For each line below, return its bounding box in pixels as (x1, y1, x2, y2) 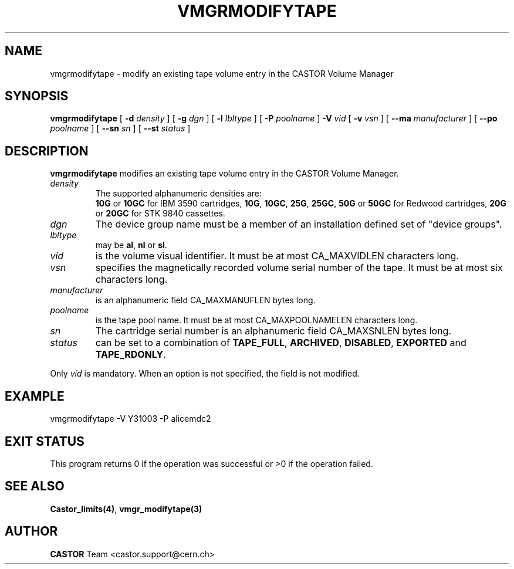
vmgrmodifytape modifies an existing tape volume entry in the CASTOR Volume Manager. (50, 168, 399, 179)
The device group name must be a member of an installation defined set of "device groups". (95, 218, 502, 231)
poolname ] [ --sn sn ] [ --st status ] (50, 123, 191, 134)
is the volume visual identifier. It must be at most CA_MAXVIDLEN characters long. (95, 250, 459, 262)
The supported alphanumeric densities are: (95, 188, 262, 199)
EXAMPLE (5, 388, 65, 404)
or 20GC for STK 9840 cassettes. (95, 208, 225, 219)
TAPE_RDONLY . (95, 348, 166, 361)
